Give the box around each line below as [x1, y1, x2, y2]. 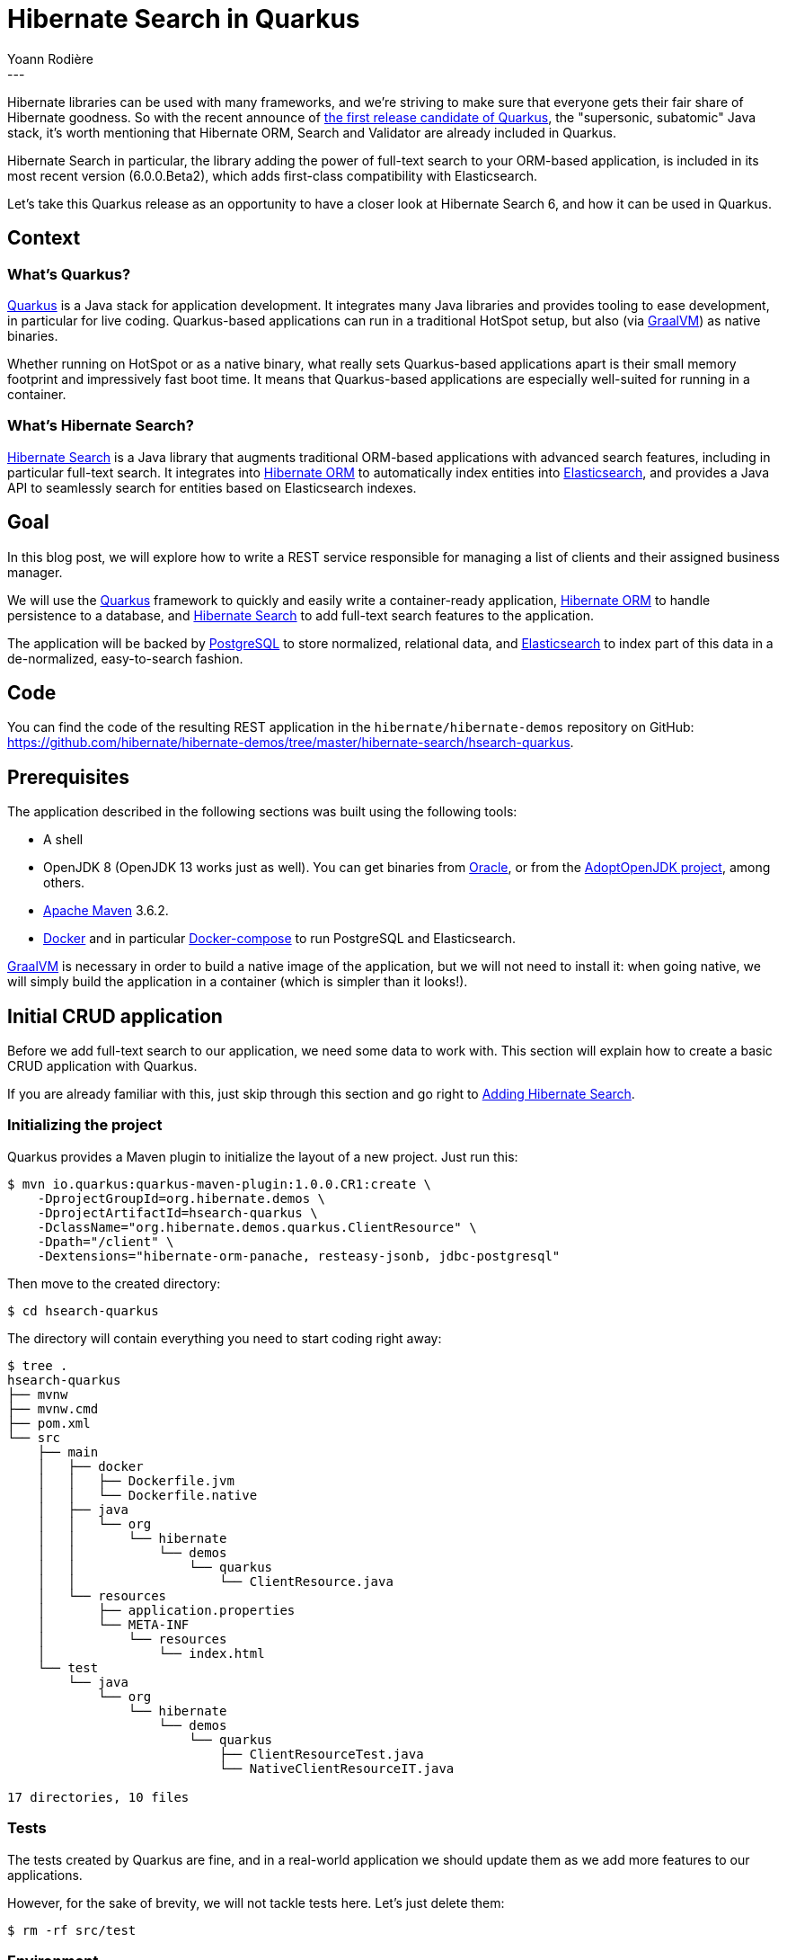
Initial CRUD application [7, 1004, 223, 1028]
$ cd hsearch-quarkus [7, 1303, 159, 1318]
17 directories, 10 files [7, 1789, 190, 1804]
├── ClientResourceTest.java [219, 1746, 424, 1761]
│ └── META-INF [37, 1617, 190, 1632]
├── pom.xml [7, 1415, 91, 1430]
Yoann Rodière [7, 50, 93, 67]
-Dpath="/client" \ [37, 1234, 174, 1249]
